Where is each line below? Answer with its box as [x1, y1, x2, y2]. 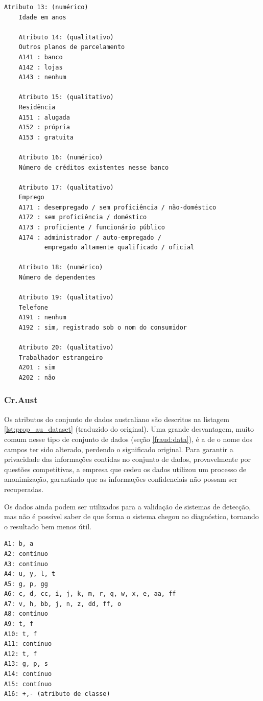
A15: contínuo [4, 680, 52, 688]
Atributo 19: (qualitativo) [18, 294, 114, 301]
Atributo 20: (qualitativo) [18, 344, 114, 352]
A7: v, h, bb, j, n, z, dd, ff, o [4, 600, 122, 607]
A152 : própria [18, 124, 70, 131]
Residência [18, 103, 56, 111]
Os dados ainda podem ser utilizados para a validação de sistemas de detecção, [4, 501, 251, 511]
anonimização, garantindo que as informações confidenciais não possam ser [4, 474, 237, 484]
